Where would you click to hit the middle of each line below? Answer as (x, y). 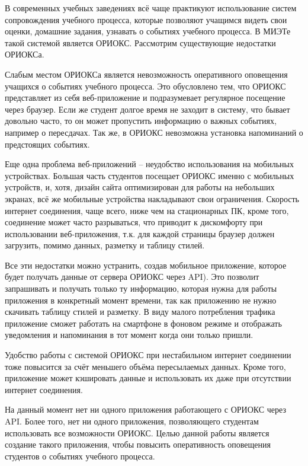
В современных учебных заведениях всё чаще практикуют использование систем (151, 8)
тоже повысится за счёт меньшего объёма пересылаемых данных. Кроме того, (145, 366)
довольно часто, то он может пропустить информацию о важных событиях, (141, 121)
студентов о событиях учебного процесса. (80, 456)
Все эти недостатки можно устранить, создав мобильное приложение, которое (146, 265)
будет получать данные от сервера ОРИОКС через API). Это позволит (132, 277)
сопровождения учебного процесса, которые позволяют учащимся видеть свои (146, 19)
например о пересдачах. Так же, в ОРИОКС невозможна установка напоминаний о (154, 132)
